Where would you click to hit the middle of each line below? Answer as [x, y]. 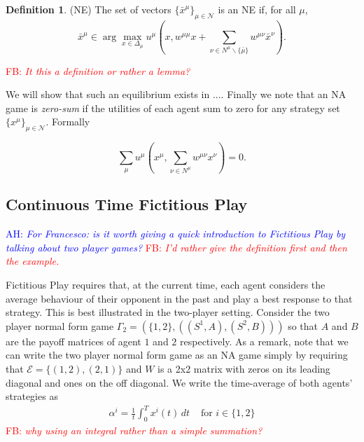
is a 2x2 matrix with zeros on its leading [244, 369]
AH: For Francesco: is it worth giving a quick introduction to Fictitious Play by [176, 234]
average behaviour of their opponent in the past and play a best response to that [179, 298]
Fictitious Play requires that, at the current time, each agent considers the [166, 285]
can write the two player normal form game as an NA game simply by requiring [177, 355]
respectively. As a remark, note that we [264, 341]
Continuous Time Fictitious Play [127, 204]
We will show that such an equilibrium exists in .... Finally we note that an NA [176, 94]
